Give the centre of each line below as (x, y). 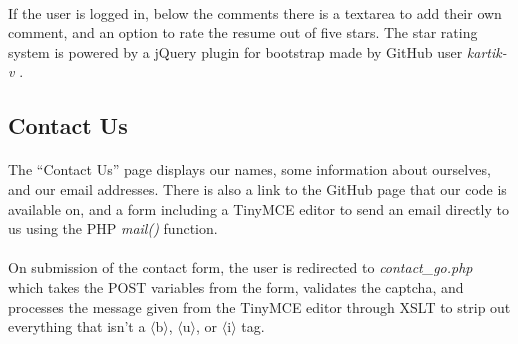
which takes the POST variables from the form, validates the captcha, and (236, 286)
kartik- (486, 51)
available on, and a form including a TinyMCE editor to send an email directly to (258, 208)
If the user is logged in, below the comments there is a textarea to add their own (255, 12)
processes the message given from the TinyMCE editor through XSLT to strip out (259, 306)
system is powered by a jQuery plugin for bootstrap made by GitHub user (235, 51)
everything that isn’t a (77, 326)
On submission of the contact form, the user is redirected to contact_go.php (240, 267)
